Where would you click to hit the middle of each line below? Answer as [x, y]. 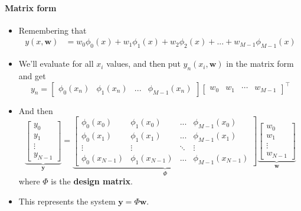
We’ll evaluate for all [56, 64]
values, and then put [143, 64]
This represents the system [67, 201]
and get [32, 76]
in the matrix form [260, 64]
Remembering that [53, 30]
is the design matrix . [92, 181]
